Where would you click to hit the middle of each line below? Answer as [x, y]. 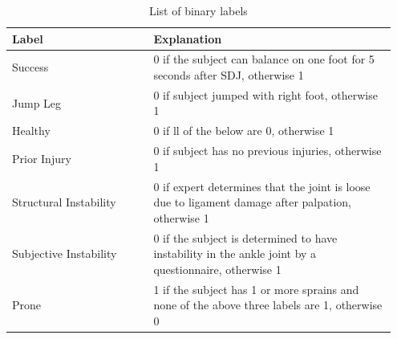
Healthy [31, 131]
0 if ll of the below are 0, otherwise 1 [244, 131]
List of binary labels [198, 10]
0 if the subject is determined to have [245, 237]
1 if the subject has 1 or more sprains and [256, 289]
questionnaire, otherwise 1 [217, 269]
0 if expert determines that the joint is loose [262, 186]
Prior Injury [42, 158]
